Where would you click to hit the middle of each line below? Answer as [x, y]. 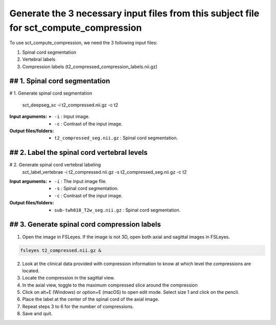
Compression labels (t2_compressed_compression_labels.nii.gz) [90, 66]
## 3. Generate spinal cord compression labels [85, 225]
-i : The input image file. [80, 181]
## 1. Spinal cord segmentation [60, 81]
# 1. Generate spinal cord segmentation [51, 93]
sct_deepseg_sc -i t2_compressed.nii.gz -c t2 [70, 105]
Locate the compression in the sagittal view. [68, 278]
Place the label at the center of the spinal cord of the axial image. [91, 299]
